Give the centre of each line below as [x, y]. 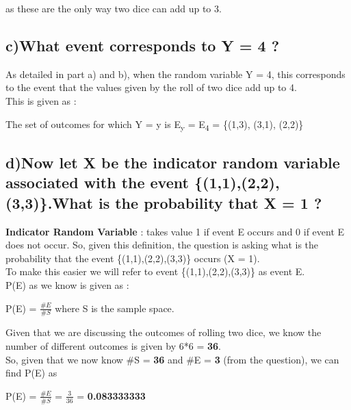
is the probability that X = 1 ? [210, 202]
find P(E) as [31, 373]
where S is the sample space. [115, 308]
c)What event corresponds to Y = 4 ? [143, 45]
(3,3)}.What [49, 202]
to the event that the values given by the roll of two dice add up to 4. [151, 87]
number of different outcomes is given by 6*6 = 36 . [113, 346]
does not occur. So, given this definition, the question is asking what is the [162, 245]
